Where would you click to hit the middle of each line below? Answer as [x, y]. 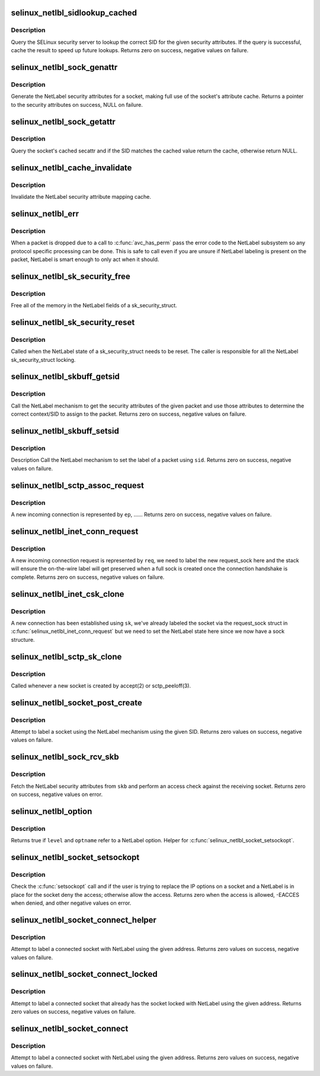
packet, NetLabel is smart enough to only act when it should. [85, 259]
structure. [23, 639]
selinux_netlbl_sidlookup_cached [74, 13]
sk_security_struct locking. [43, 359]
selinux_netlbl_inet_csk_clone [68, 594]
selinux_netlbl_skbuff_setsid [65, 431]
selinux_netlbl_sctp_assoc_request [78, 486]
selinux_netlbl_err [45, 214]
